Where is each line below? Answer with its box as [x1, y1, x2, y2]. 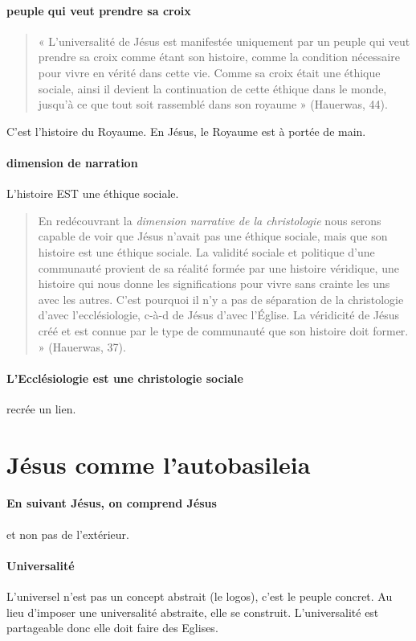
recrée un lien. [6, 400, 76, 417]
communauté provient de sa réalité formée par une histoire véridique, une [38, 259, 399, 276]
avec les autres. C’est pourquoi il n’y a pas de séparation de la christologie [38, 290, 404, 307]
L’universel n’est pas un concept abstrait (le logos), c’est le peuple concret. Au [6, 588, 393, 605]
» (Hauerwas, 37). [38, 338, 126, 355]
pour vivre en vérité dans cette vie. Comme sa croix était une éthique [38, 64, 381, 80]
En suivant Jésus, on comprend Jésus [6, 495, 217, 512]
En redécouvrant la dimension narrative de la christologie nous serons [38, 212, 381, 228]
